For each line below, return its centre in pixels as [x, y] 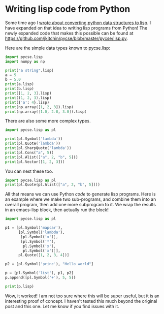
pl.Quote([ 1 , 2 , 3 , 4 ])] [44, 255]
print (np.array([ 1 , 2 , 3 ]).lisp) [39, 107]
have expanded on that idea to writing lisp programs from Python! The [76, 28]
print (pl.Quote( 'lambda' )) [33, 144]
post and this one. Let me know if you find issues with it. [62, 306]
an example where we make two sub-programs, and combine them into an [81, 199]
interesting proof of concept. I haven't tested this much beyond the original [81, 301]
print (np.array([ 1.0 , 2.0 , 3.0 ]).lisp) [46, 112]
